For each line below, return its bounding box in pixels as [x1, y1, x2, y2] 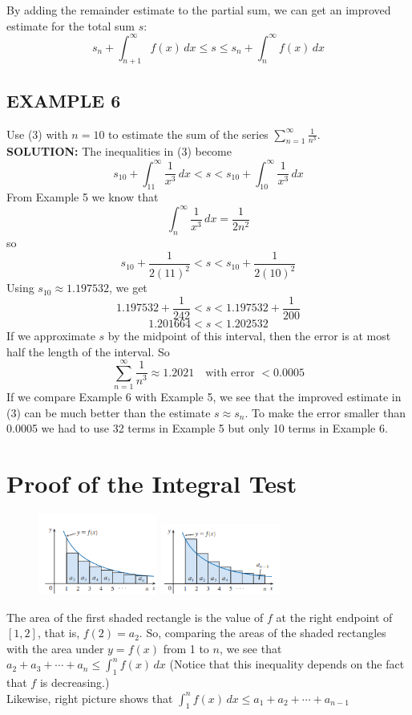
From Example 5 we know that [6, 189, 159, 205]
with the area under [6, 640, 104, 656]
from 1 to [163, 640, 209, 656]
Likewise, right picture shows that [6, 689, 173, 706]
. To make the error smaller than [244, 404, 406, 420]
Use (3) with [6, 125, 68, 142]
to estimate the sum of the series [108, 125, 269, 142]
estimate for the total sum [6, 17, 135, 34]
